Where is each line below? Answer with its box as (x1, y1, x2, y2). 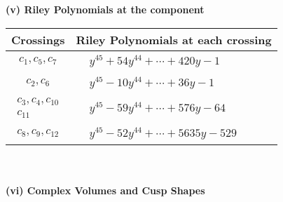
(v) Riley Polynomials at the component (6, 2, 205, 16)
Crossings (11, 31, 65, 48)
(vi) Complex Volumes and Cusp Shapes (6, 183, 205, 198)
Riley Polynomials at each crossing (76, 31, 272, 48)
